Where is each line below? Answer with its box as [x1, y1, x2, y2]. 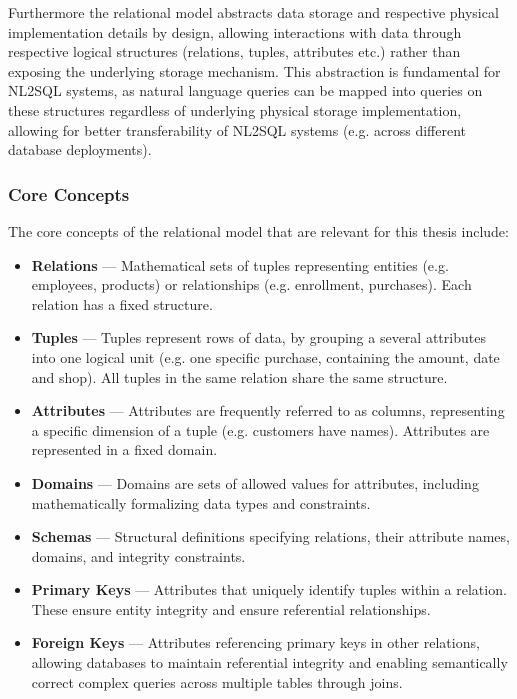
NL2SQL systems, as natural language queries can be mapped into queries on [8, 80, 483, 101]
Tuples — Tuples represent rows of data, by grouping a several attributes [31, 327, 486, 348]
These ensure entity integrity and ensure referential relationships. [31, 598, 431, 619]
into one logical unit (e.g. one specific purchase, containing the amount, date [31, 346, 500, 367]
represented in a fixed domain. [31, 439, 218, 460]
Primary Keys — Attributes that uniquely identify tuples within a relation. [31, 579, 507, 600]
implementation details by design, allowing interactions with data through [8, 21, 462, 42]
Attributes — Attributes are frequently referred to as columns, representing [31, 400, 505, 421]
